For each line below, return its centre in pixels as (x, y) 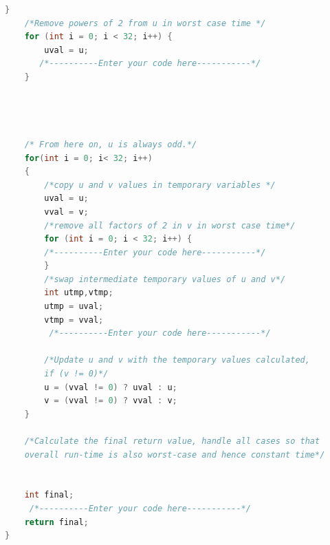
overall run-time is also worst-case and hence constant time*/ (175, 455)
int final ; (49, 495)
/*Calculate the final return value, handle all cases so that (172, 441)
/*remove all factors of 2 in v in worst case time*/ (170, 225)
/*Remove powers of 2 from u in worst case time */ (145, 23)
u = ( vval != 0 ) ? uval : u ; (111, 387)
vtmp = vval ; (74, 320)
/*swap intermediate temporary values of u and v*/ (165, 279)
